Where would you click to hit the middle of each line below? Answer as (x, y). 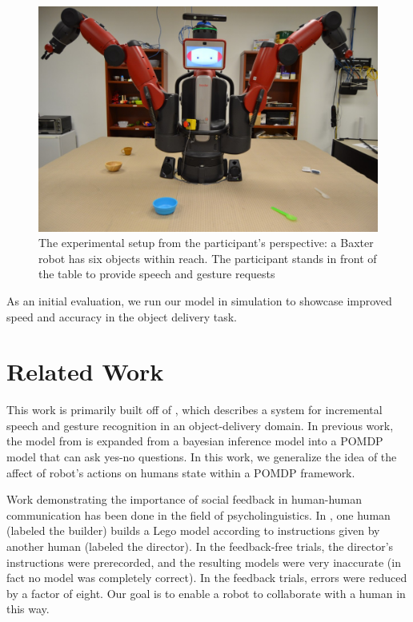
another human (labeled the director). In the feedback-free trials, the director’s (200, 546)
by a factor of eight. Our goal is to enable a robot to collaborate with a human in (206, 593)
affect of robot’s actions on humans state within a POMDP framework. (181, 472)
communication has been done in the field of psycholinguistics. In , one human (198, 514)
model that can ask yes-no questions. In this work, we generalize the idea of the (202, 457)
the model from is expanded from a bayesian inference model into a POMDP (195, 441)
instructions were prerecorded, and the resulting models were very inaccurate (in (204, 562)
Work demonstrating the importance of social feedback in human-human (184, 499)
